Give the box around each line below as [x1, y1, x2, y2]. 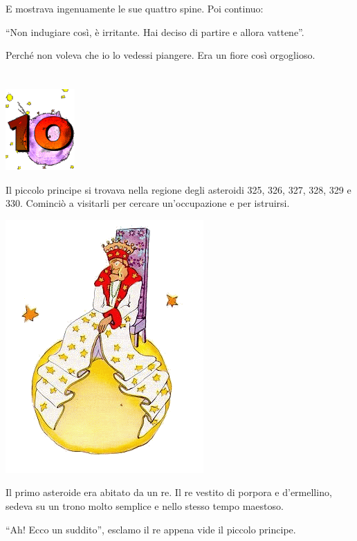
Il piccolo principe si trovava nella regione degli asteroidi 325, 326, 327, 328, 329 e [6, 182, 351, 196]
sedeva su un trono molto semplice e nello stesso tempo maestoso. [6, 498, 284, 513]
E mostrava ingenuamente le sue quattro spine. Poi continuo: [6, 1, 264, 15]
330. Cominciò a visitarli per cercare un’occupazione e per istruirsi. [6, 196, 290, 210]
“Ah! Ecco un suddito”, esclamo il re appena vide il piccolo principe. [6, 522, 296, 536]
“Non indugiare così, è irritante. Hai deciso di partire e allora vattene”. [6, 24, 304, 39]
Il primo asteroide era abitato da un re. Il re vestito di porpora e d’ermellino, [6, 485, 332, 499]
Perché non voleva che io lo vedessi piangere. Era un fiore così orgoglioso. [6, 48, 315, 62]
